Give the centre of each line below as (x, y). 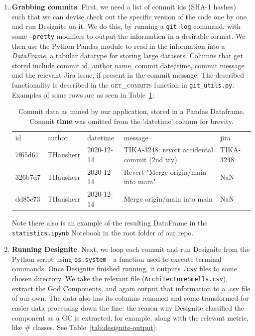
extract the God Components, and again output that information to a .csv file (131, 288)
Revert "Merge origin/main (165, 171)
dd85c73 (28, 199)
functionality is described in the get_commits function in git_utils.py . (123, 84)
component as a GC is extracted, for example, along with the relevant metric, (130, 317)
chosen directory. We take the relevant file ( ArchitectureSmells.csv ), (120, 279)
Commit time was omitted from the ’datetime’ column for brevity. (131, 121)
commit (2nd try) (150, 159)
